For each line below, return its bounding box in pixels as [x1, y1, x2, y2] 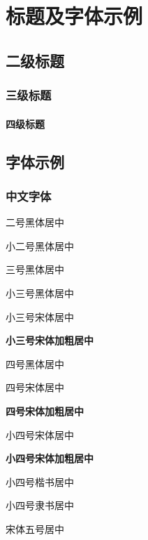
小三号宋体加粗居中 [6, 333, 94, 348]
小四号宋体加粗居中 [6, 451, 94, 466]
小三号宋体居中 [6, 309, 74, 324]
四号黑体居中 [6, 356, 64, 371]
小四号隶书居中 [6, 498, 74, 513]
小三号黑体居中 [6, 285, 74, 300]
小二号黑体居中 [6, 238, 74, 253]
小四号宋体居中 [6, 427, 74, 442]
